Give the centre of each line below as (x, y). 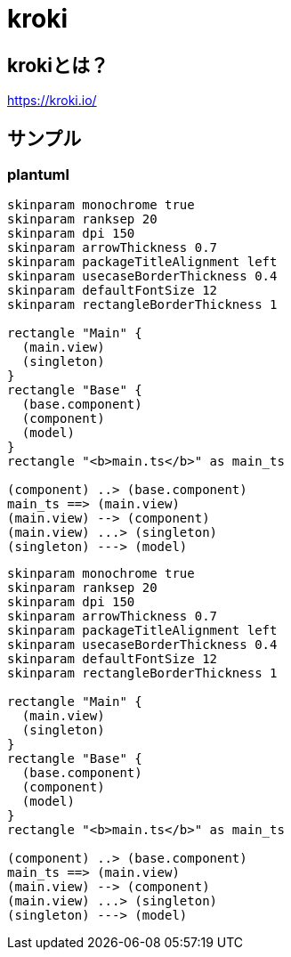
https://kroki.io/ (52, 101)
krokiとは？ (58, 65)
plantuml (38, 175)
